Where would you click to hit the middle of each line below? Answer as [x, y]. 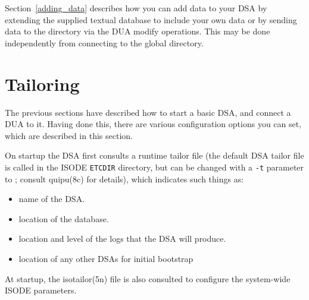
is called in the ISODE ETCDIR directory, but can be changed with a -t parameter [154, 167]
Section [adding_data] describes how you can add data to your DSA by [136, 8]
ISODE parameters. [41, 290]
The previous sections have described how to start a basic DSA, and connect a [148, 112]
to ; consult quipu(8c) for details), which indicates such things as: [124, 179]
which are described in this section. [69, 135]
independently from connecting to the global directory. [104, 42]
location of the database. [64, 218]
